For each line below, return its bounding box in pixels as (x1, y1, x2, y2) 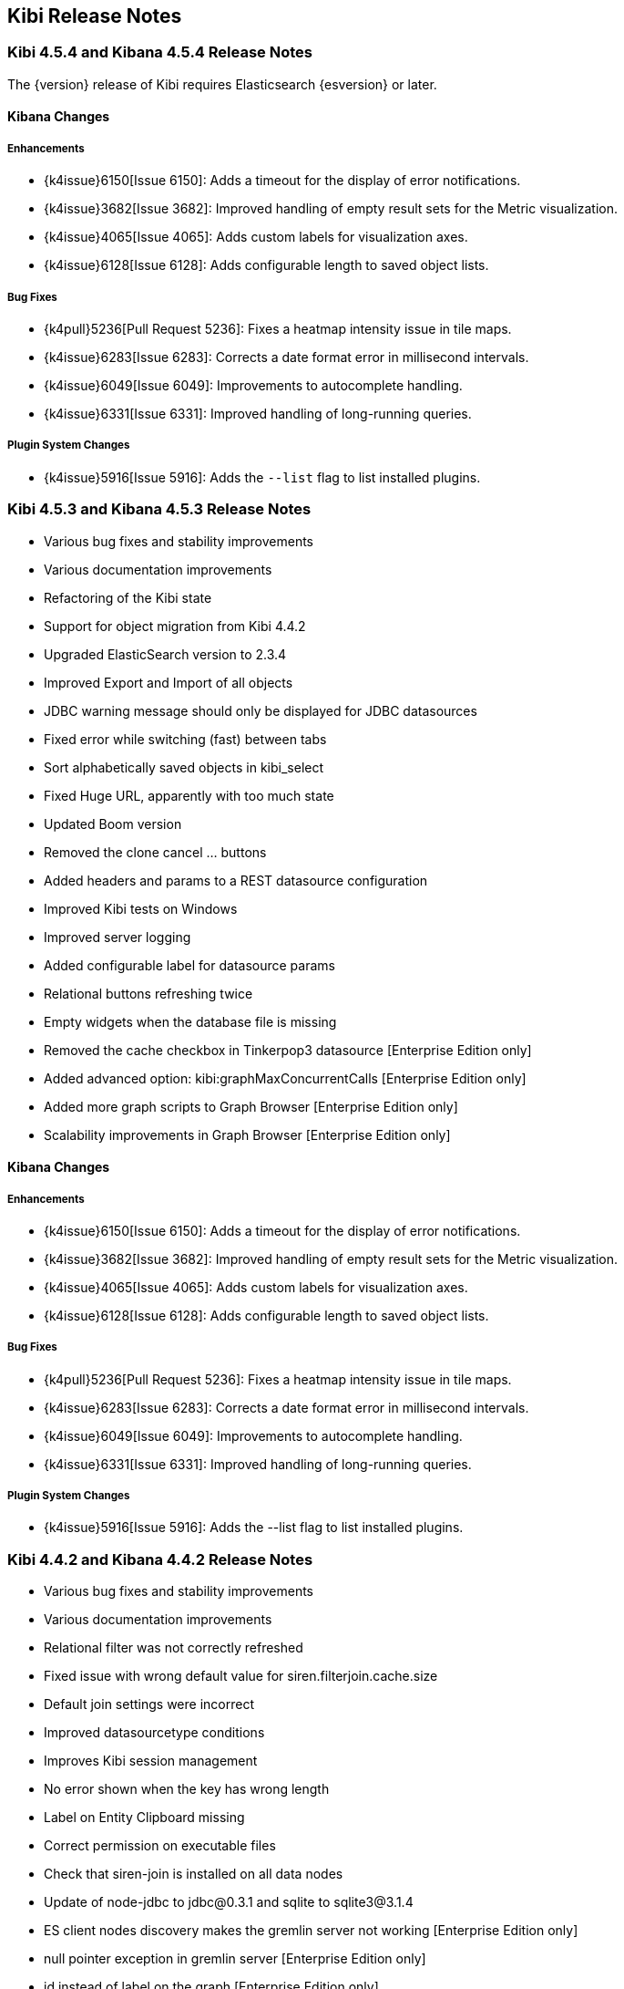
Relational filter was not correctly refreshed (44, 1640, 303, 1656)
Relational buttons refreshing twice (44, 985, 253, 1001)
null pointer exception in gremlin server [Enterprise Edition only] (44, 1951, 426, 1967)
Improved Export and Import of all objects (44, 674, 293, 690)
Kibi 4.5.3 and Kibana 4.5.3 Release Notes (7, 500, 312, 519)
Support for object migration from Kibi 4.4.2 (44, 617, 306, 634)
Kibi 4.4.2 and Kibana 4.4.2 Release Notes (7, 1549, 313, 1569)
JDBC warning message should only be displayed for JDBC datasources (44, 702, 477, 719)
